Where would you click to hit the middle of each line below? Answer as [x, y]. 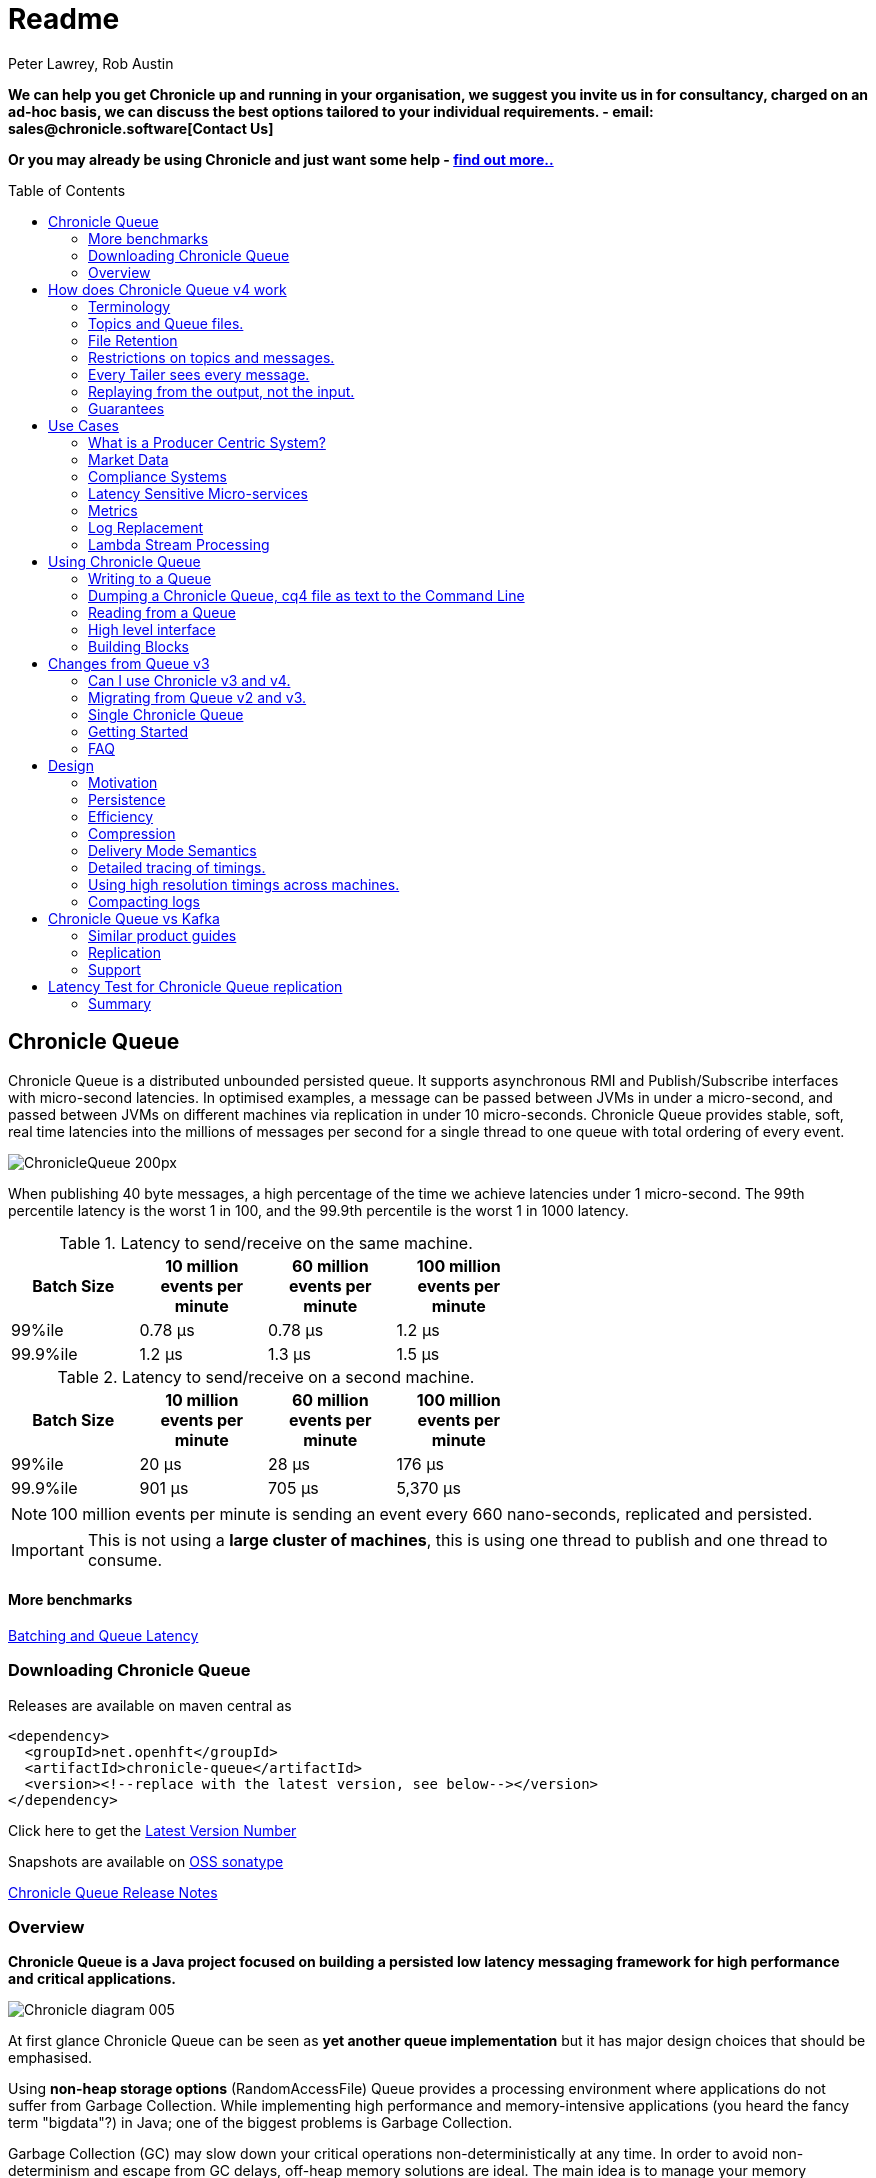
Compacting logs [144, 901]
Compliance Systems [157, 476]
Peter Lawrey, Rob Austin [91, 63]
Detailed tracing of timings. [177, 867]
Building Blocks [138, 646]
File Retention [133, 340]
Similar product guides [162, 935]
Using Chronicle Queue [124, 561]
